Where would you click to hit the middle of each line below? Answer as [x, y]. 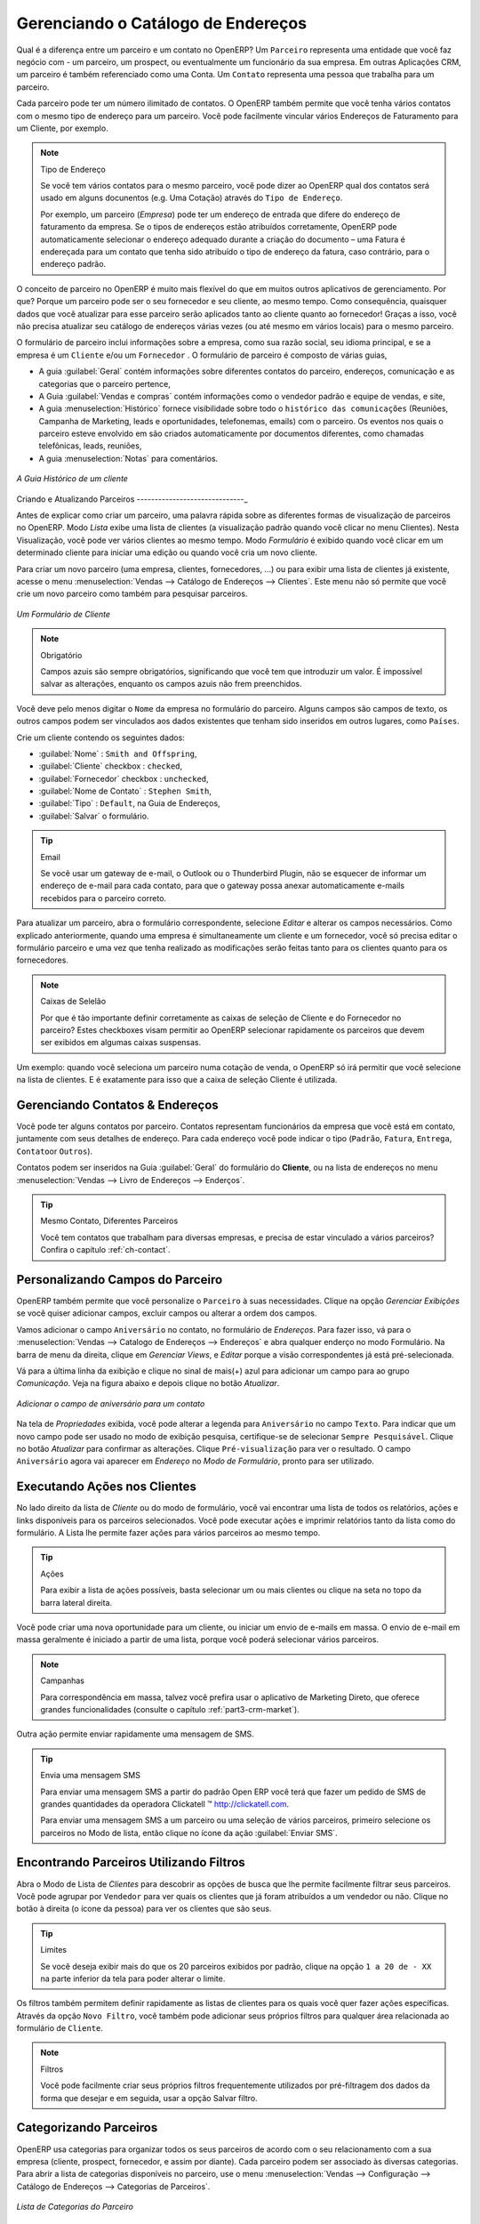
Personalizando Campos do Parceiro [120, 1280]
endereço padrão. [73, 264]
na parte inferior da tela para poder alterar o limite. [133, 1978]
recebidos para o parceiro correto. [104, 898]
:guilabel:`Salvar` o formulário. [94, 816]
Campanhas [62, 1680]
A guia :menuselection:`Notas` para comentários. [128, 458]
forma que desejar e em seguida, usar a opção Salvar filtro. [149, 2098]
